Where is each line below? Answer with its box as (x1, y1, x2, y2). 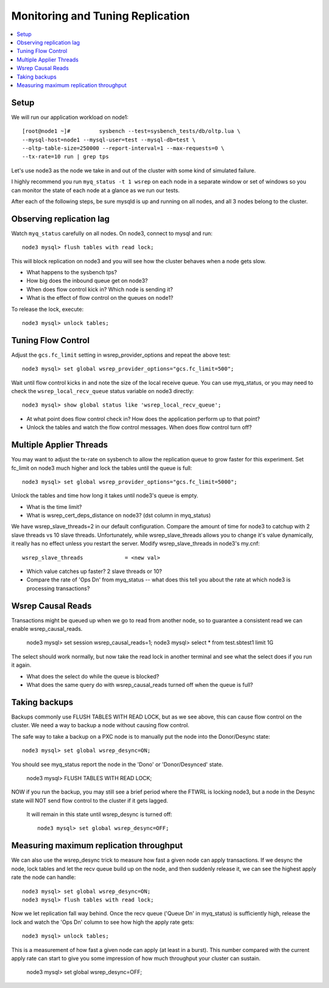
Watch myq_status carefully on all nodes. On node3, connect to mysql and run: (11, 229, 213, 237)
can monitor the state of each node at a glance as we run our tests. (11, 187, 180, 194)
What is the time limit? (26, 503, 82, 510)
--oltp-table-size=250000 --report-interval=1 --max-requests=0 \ (22, 144, 225, 152)
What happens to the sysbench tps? (26, 269, 117, 275)
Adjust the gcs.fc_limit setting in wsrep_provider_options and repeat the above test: (11, 351, 231, 358)
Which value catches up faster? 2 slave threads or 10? (26, 567, 163, 575)
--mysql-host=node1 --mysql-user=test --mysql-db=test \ (22, 136, 196, 143)
